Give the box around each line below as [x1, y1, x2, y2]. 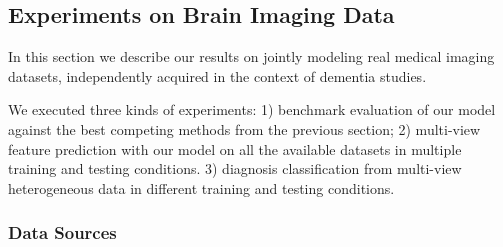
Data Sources [8, 220, 117, 245]
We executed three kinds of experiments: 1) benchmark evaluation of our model [8, 99, 496, 120]
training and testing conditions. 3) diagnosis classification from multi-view [8, 158, 462, 179]
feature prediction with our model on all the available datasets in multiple [8, 138, 462, 159]
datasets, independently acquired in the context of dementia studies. [8, 65, 427, 86]
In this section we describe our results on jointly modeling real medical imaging [8, 46, 495, 67]
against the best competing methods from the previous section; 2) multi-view [8, 118, 481, 139]
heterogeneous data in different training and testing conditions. [8, 177, 395, 198]
